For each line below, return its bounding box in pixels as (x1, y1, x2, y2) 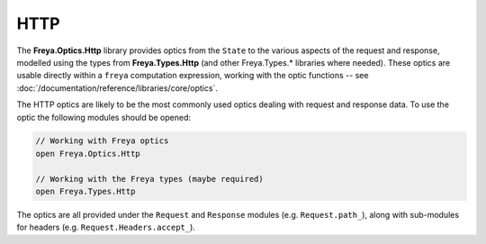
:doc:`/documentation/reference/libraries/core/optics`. (16, 82, 218, 94)
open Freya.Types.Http (35, 186, 136, 197)
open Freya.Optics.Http (35, 149, 141, 158)
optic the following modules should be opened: (16, 112, 192, 122)
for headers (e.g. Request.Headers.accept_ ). (16, 221, 195, 233)
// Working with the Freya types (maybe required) (35, 174, 265, 184)
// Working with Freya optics (35, 136, 169, 146)
